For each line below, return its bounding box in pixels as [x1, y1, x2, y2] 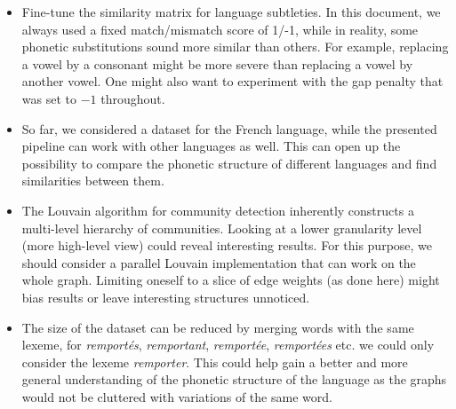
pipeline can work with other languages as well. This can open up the [21, 137, 401, 155]
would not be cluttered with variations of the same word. [21, 387, 332, 405]
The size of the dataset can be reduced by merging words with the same [21, 318, 414, 336]
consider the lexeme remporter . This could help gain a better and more [21, 352, 408, 371]
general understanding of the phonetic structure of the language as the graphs [21, 370, 447, 389]
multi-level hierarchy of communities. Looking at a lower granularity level [21, 218, 422, 237]
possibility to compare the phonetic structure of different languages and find [21, 153, 437, 172]
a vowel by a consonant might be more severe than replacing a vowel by [21, 54, 413, 73]
